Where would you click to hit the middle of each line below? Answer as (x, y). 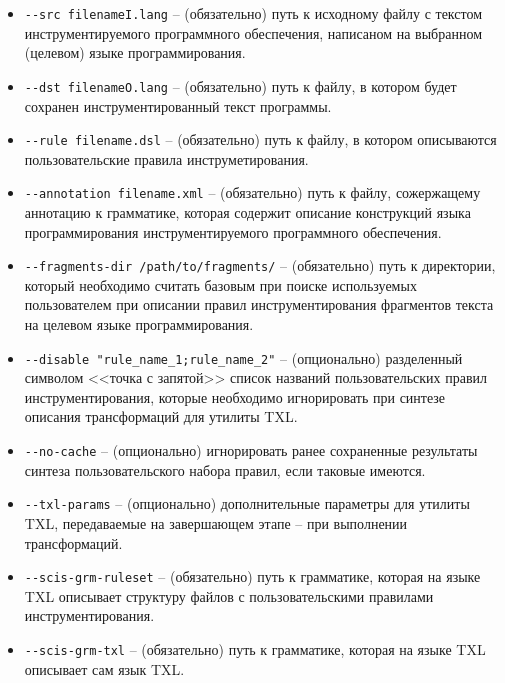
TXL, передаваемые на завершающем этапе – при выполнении (216, 522)
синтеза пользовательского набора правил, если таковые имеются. (225, 469)
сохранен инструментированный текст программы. (178, 105)
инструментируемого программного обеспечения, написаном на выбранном (253, 32)
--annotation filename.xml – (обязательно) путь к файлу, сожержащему (252, 192)
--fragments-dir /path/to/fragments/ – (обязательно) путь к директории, (260, 265)
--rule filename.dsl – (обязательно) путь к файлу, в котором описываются (260, 139)
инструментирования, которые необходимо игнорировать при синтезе (235, 396)
